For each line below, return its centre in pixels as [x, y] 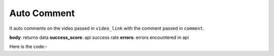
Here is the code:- [28, 47]
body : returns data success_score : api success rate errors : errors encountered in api [99, 37]
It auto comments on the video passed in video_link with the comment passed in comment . [107, 28]
